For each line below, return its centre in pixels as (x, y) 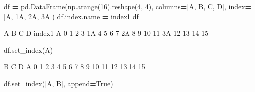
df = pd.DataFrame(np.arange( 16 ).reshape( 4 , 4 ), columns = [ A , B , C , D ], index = (128, 6)
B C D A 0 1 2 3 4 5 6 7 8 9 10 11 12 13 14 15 (75, 66)
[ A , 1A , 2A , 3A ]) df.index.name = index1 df (71, 16)
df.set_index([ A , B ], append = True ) (59, 83)
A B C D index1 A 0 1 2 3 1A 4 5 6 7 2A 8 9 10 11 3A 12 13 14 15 (106, 33)
